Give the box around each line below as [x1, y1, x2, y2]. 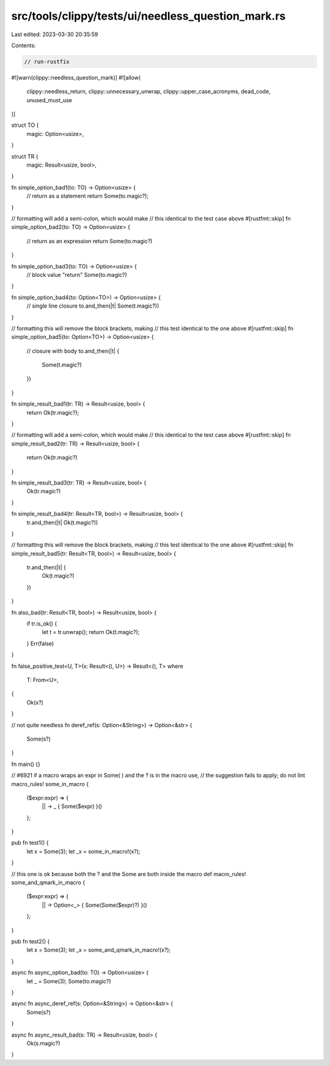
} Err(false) [26, 640, 54, 647]
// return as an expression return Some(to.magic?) [26, 237, 153, 244]
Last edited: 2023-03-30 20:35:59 [11, 31, 98, 38]
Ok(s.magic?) [26, 1039, 61, 1047]
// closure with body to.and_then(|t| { [26, 347, 120, 355]
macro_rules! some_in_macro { [11, 780, 89, 787]
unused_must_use [26, 96, 73, 104]
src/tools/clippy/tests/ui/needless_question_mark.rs [11, 9, 286, 23]
